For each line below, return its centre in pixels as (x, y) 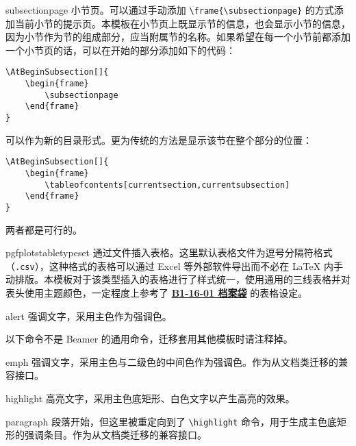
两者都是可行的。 (44, 229)
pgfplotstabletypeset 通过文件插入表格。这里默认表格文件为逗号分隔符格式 (169, 252)
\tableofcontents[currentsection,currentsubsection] (167, 185)
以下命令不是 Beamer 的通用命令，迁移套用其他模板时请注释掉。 (149, 339)
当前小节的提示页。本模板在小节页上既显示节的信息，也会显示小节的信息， (182, 23)
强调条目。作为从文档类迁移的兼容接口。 (115, 435)
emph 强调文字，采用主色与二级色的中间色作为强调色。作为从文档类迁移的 (172, 361)
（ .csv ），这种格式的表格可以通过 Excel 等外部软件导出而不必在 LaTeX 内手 (174, 265)
